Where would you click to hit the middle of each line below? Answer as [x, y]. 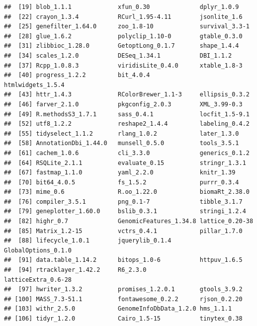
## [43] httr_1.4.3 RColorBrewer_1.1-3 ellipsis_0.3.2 [127, 95]
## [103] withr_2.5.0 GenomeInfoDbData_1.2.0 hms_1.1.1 [118, 309]
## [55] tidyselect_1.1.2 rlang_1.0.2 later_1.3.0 [122, 133]
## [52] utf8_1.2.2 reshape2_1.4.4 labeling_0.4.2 [127, 124]
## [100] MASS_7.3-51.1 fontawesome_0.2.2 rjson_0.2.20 [123, 299]
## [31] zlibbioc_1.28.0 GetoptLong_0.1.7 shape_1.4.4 [122, 46]
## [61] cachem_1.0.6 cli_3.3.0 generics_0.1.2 [127, 153]
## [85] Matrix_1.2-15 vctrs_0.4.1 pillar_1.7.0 [123, 231]
